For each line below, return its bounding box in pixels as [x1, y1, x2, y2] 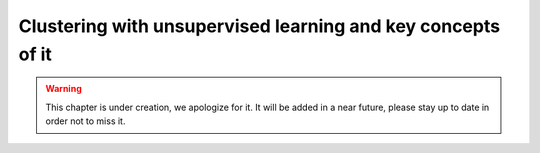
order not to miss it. [45, 115, 126, 127]
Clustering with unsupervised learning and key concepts [18, 15, 500, 37]
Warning [45, 83, 82, 95]
